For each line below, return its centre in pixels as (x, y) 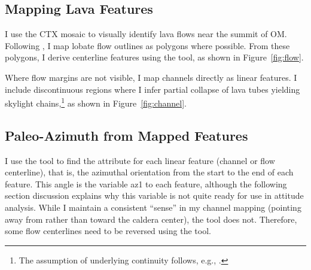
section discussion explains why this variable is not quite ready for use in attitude (154, 195)
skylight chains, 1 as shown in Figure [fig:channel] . (96, 102)
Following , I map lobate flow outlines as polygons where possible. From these (147, 45)
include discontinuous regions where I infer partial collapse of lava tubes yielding (153, 89)
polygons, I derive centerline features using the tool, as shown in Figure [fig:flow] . (154, 57)
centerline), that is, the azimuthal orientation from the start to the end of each (149, 172)
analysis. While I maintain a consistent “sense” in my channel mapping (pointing (153, 207)
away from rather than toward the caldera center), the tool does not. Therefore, (151, 219)
